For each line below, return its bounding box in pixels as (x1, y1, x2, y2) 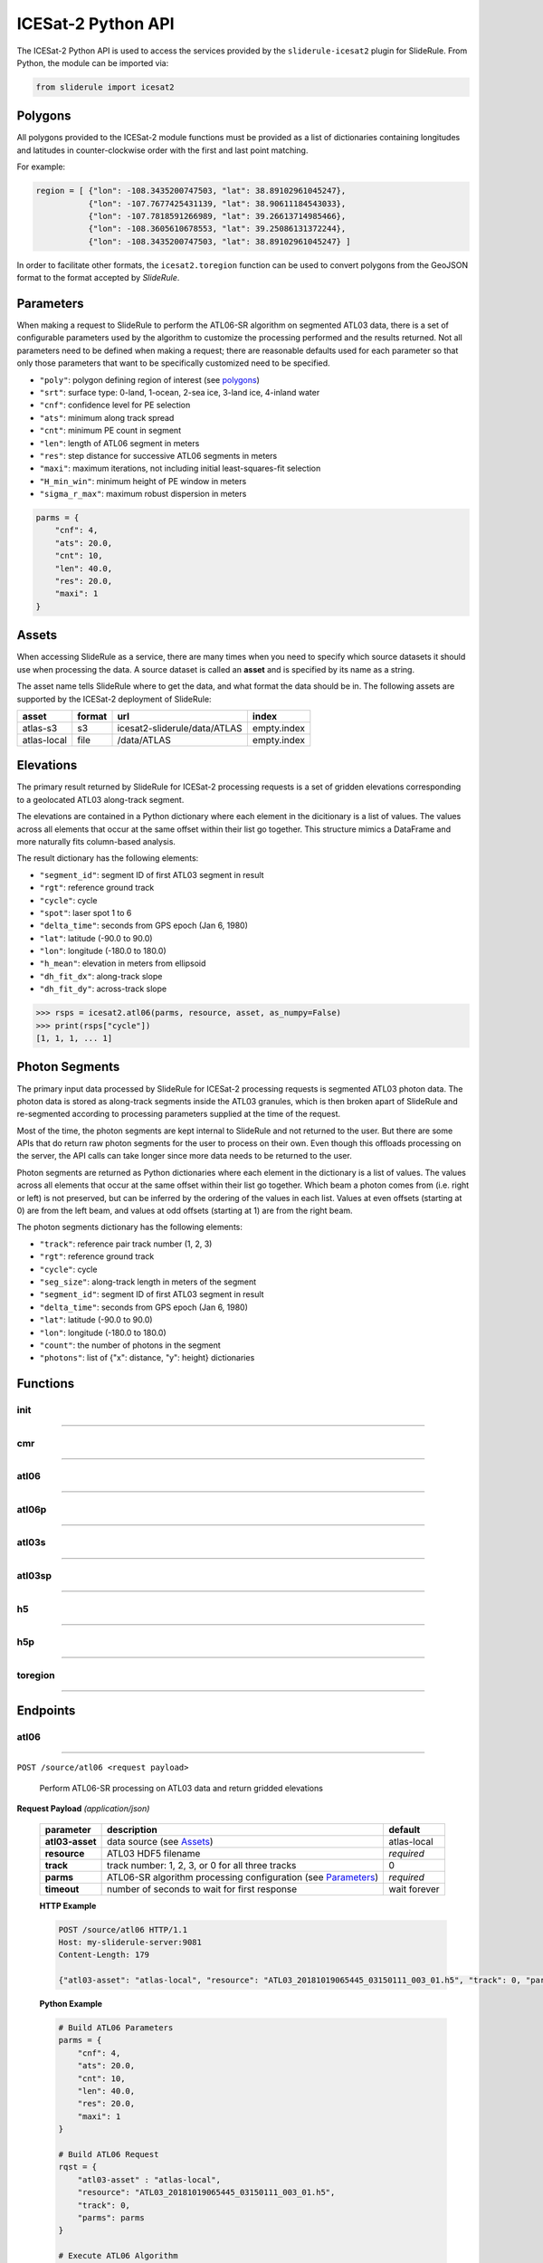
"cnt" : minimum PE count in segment (39, 425, 181, 436)
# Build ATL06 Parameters (58, 2023, 174, 2033)
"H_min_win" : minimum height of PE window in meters (39, 475, 247, 486)
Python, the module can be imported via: (16, 57, 169, 68)
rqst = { (58, 2162, 98, 2172)
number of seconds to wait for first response (106, 1883, 298, 1895)
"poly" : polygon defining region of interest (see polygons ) (39, 374, 260, 385)
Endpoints (16, 1703, 76, 1719)
